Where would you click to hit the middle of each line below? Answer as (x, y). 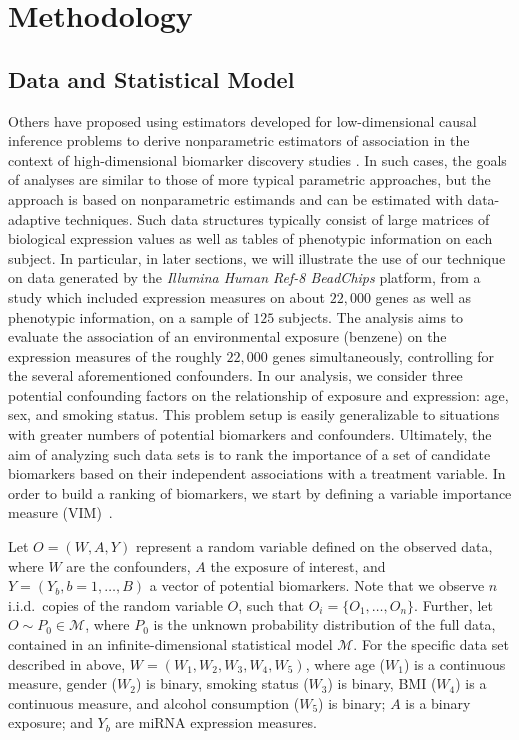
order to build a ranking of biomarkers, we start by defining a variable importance (260, 492)
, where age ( (345, 663)
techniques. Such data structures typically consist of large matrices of (277, 218)
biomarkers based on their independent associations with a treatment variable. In (257, 473)
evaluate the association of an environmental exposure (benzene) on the (227, 336)
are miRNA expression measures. (216, 722)
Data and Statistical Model (151, 78)
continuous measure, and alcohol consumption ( (154, 702)
